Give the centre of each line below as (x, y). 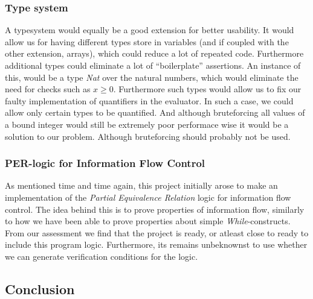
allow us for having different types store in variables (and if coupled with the (147, 41)
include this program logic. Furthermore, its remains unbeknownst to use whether (156, 244)
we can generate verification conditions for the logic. (102, 256)
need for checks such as (48, 89)
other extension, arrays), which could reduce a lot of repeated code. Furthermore (154, 53)
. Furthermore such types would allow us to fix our (207, 89)
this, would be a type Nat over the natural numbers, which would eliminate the (152, 77)
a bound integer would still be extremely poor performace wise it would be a (147, 124)
